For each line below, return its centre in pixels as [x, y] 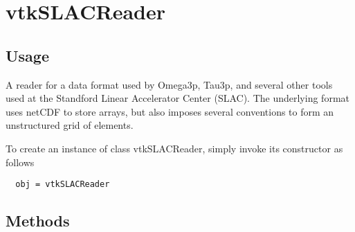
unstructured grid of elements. [70, 125]
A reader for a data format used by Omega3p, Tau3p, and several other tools [169, 84]
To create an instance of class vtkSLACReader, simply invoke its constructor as [174, 148]
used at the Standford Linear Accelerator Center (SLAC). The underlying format [177, 98]
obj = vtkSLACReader [63, 185]
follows [20, 162]
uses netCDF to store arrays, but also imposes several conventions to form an [170, 111]
